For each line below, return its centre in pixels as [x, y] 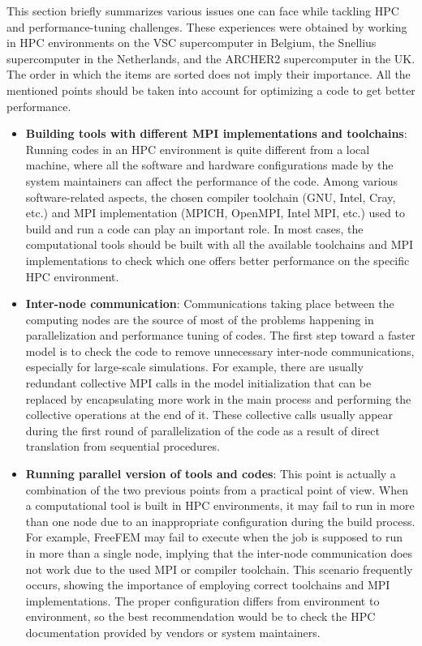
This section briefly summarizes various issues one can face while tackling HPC [203, 11]
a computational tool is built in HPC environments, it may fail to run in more [220, 505]
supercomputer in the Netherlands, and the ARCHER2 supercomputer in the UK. [211, 58]
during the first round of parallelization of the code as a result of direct [202, 430]
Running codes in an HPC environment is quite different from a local [198, 149]
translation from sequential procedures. [123, 446]
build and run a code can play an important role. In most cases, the [194, 228]
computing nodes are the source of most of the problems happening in [200, 319]
